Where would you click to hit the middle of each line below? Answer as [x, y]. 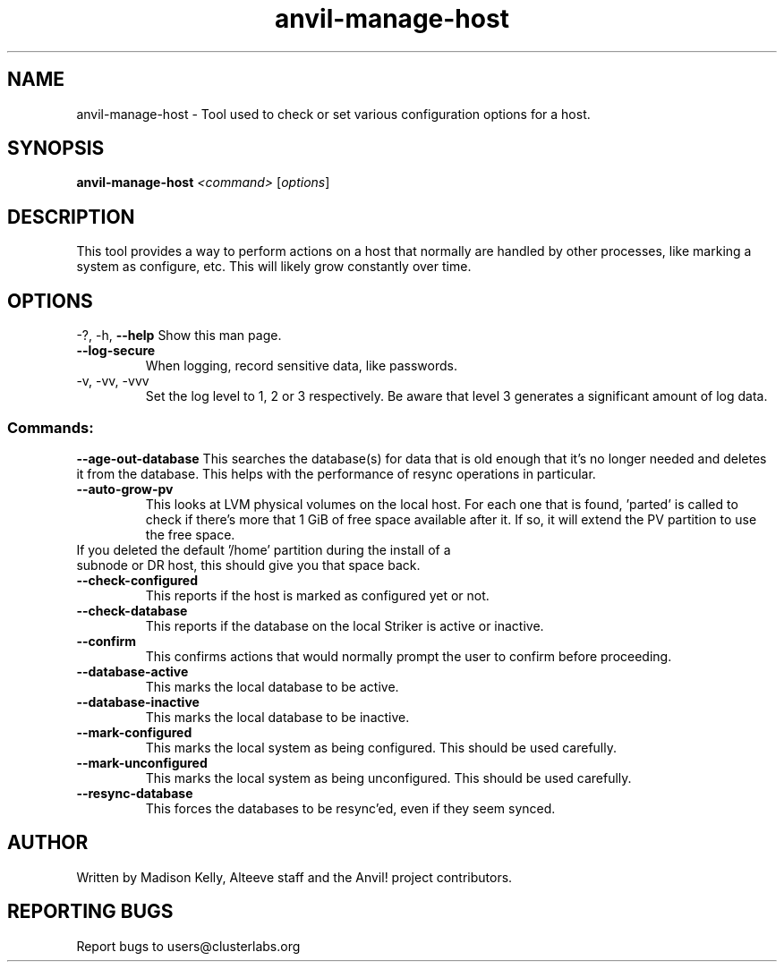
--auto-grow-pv [125, 489]
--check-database [132, 610]
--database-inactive [138, 701]
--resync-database [135, 793]
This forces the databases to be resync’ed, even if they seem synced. [350, 808]
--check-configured [137, 580]
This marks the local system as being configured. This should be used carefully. [381, 747]
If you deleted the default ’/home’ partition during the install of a [264, 549]
